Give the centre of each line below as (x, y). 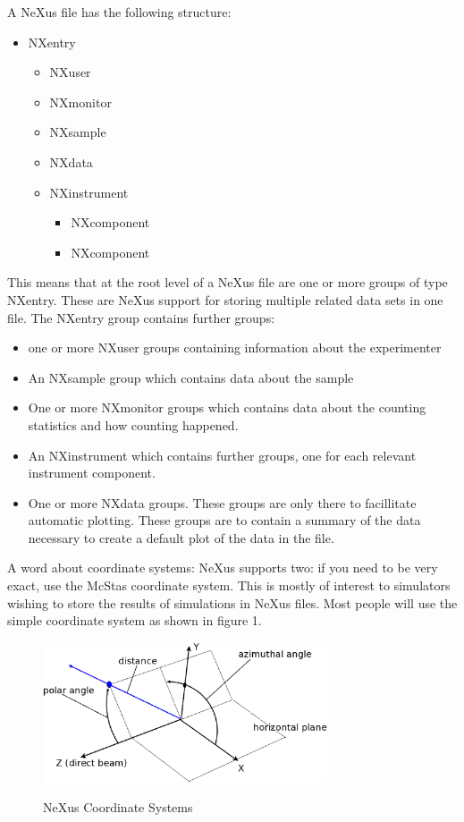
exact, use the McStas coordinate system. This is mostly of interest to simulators (229, 585)
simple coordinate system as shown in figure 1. (135, 620)
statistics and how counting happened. (133, 424)
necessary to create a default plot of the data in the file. (181, 537)
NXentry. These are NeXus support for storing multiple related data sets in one (225, 299)
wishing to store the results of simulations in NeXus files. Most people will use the (232, 602)
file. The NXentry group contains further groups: (141, 317)
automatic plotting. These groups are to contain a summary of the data (224, 520)
